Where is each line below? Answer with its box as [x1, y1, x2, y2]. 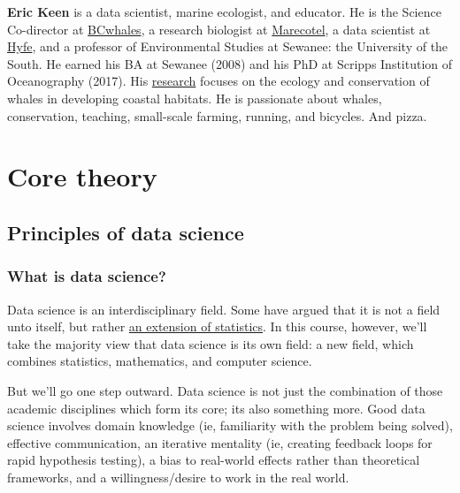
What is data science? [7, 265, 166, 287]
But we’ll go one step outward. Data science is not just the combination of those [7, 381, 443, 399]
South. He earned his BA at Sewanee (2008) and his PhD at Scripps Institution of [7, 54, 453, 72]
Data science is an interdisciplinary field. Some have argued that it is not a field [7, 300, 441, 318]
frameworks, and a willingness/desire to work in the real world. [7, 467, 349, 486]
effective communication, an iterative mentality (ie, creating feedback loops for [7, 433, 433, 451]
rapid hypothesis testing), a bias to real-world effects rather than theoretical [7, 451, 420, 469]
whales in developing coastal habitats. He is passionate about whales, [7, 88, 382, 107]
